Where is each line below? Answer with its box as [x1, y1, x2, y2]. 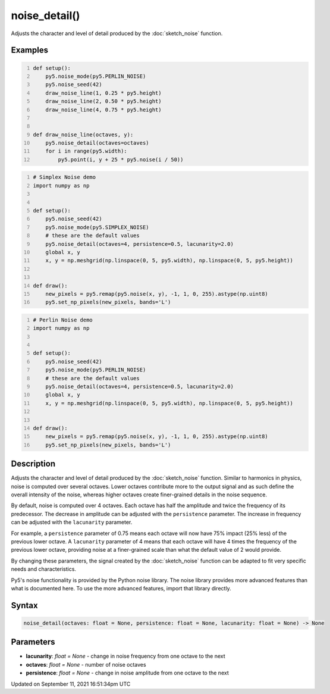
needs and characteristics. [11, 565, 77, 573]
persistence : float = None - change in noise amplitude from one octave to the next [26, 670, 229, 677]
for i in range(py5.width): [45, 148, 127, 155]
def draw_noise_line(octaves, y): [33, 131, 134, 138]
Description [11, 459, 56, 469]
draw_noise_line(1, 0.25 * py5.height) [45, 89, 162, 96]
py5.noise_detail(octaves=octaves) [45, 140, 149, 146]
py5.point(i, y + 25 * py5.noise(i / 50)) [58, 156, 184, 163]
